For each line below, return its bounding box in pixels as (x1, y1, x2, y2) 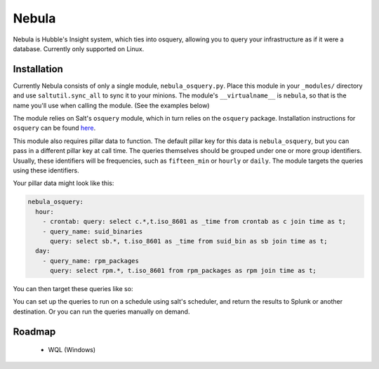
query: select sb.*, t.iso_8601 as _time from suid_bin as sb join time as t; (50, 237, 328, 245)
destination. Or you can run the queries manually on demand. (13, 307, 190, 316)
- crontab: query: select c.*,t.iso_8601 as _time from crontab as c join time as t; (42, 217, 347, 226)
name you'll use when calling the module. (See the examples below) (13, 101, 210, 109)
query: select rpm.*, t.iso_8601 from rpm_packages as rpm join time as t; (50, 267, 317, 275)
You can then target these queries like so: (13, 285, 133, 293)
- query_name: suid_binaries (42, 227, 143, 235)
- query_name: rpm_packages (42, 257, 140, 264)
